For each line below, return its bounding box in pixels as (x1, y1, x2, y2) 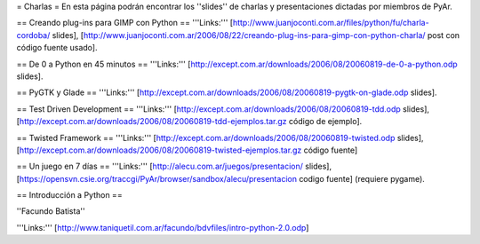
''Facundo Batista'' (16, 206, 85, 216)
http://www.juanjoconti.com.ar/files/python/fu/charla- (232, 18, 430, 28)
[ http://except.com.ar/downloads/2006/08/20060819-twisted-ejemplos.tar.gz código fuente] (16, 145, 358, 155)
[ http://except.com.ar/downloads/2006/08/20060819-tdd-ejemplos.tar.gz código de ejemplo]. (16, 116, 363, 127)
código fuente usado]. (16, 43, 98, 53)
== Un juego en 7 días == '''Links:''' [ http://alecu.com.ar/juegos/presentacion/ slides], (16, 161, 332, 172)
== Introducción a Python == (16, 190, 124, 201)
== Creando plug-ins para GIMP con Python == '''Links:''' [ (16, 18, 234, 28)
